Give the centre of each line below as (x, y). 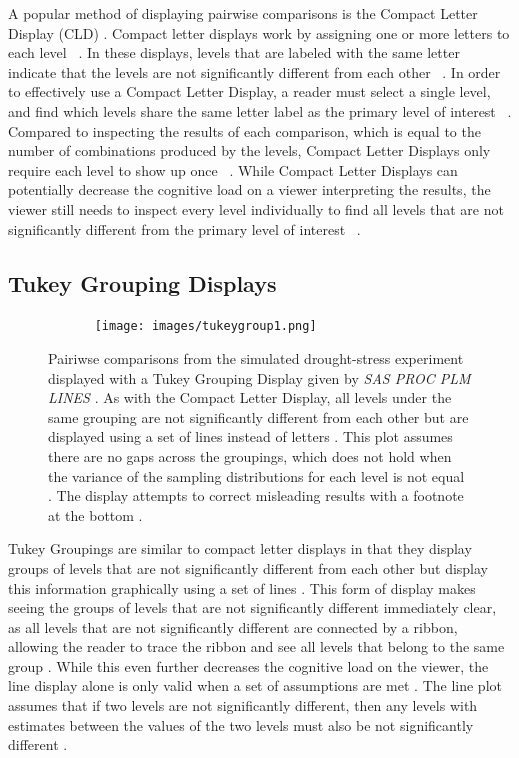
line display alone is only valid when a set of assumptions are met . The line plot (255, 685)
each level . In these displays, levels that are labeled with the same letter (234, 52)
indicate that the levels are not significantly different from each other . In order (254, 71)
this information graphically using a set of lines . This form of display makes (242, 587)
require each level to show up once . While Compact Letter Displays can (233, 169)
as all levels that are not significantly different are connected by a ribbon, (233, 626)
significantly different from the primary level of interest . (184, 228)
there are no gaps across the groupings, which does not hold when (250, 455)
